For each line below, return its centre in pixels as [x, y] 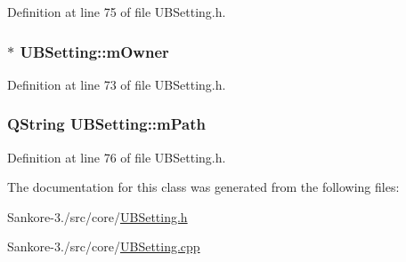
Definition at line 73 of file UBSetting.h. [117, 84]
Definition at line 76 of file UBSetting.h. [117, 157]
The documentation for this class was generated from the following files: [203, 187]
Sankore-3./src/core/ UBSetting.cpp [104, 246]
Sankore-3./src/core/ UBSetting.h [97, 216]
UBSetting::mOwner [94, 51]
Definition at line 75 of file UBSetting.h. [117, 12]
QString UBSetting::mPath [106, 124]
